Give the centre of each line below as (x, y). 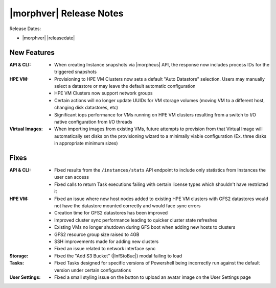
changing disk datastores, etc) (86, 108)
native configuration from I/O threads (93, 122)
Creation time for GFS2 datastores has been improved (111, 213)
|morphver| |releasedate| (49, 38)
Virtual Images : (26, 129)
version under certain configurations (93, 270)
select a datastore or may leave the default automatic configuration (125, 86)
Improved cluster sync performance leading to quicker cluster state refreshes (136, 220)
